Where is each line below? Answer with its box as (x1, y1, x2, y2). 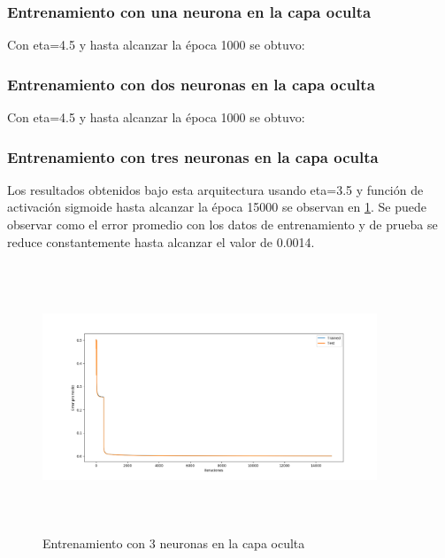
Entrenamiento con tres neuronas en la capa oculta (7, 145, 379, 167)
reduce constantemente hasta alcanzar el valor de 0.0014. (7, 232, 315, 251)
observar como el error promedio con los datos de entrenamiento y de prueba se (7, 215, 438, 234)
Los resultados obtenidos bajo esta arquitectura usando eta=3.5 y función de (7, 180, 424, 198)
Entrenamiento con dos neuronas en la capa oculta (7, 73, 375, 95)
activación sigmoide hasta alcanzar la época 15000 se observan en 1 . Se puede (7, 198, 426, 216)
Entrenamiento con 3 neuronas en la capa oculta (42, 534, 305, 553)
